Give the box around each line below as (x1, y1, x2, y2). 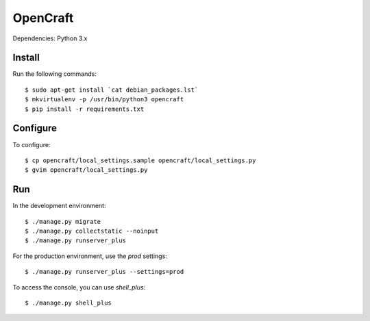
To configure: (12, 140, 51, 149)
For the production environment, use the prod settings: (12, 252, 167, 260)
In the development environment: (12, 202, 106, 210)
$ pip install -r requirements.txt (25, 105, 145, 113)
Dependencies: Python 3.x (12, 34, 88, 42)
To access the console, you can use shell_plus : (12, 283, 146, 291)
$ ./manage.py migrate (25, 218, 101, 225)
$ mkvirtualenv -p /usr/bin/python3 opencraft (25, 96, 184, 103)
